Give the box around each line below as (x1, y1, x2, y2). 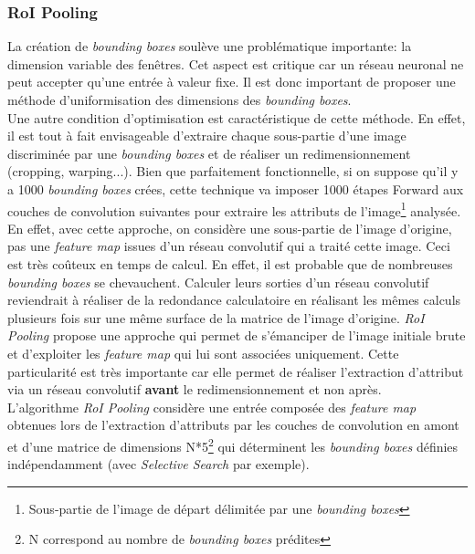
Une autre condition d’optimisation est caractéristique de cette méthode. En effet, (7, 108, 466, 127)
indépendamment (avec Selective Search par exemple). (7, 455, 310, 474)
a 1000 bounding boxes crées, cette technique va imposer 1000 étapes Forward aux (7, 179, 464, 198)
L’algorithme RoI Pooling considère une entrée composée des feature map (7, 397, 417, 416)
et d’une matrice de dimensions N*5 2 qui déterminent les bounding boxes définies (7, 434, 459, 455)
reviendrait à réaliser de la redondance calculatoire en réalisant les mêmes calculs (7, 290, 461, 309)
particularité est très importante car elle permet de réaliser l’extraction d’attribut (7, 361, 464, 381)
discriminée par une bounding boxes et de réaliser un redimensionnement (7, 143, 411, 162)
